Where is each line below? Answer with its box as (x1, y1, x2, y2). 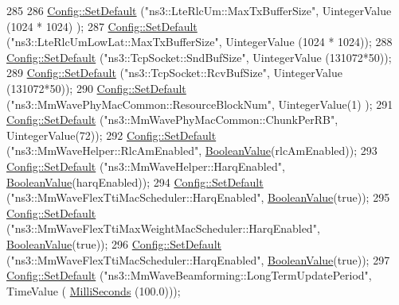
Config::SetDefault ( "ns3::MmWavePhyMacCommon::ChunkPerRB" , (6, 111, 338, 128)
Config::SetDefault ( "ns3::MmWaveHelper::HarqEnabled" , (6, 157, 285, 174)
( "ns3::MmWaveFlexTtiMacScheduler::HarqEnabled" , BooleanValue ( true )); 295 (6, 189, 390, 206)
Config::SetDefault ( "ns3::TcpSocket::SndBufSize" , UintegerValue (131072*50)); (6, 48, 392, 65)
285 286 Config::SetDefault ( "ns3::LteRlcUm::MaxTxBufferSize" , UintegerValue (6, 2, 392, 18)
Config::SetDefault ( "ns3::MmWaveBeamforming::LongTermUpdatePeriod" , (6, 267, 372, 284)
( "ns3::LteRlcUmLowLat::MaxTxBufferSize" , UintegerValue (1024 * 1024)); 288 (6, 33, 393, 50)
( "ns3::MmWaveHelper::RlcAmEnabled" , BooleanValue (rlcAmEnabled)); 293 (6, 142, 377, 159)
